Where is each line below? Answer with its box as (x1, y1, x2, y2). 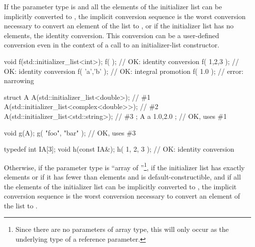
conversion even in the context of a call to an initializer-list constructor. (4, 40, 220, 50)
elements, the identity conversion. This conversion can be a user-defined (4, 30, 219, 40)
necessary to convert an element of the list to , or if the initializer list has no (4, 21, 234, 31)
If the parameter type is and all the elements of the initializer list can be (4, 1, 222, 11)
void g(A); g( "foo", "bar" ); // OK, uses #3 (4, 127, 136, 137)
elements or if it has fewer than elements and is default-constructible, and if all (4, 171, 241, 181)
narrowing (4, 75, 34, 86)
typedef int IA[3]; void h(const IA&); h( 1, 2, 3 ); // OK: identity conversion (4, 144, 234, 154)
